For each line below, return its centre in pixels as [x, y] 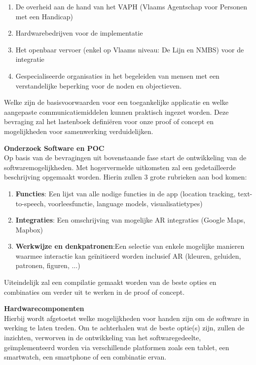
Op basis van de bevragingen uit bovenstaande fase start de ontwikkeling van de [125, 158]
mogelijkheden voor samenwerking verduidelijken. [79, 131]
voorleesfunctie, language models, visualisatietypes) [125, 203]
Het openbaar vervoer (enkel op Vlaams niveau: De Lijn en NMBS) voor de [130, 49]
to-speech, [31, 203]
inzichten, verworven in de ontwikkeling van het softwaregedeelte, [103, 338]
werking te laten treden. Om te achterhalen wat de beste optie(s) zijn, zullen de [124, 328]
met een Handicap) [44, 16]
